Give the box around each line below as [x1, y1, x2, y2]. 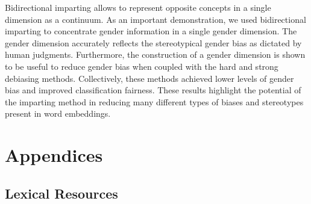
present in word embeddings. [5, 107, 111, 120]
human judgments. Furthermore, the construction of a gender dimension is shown [5, 48, 306, 61]
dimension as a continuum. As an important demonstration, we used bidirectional [5, 13, 306, 25]
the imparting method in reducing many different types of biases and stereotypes [5, 95, 304, 108]
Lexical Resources [5, 184, 118, 202]
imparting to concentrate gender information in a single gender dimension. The [5, 25, 297, 37]
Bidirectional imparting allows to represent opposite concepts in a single [5, 1, 271, 13]
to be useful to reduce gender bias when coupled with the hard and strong [5, 60, 278, 72]
